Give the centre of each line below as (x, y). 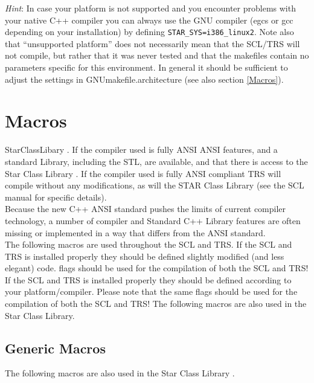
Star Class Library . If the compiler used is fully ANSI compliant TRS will (143, 173)
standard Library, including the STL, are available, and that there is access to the (156, 161)
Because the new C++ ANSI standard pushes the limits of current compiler (146, 209)
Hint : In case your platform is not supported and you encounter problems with (150, 8)
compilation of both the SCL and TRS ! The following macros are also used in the (156, 304)
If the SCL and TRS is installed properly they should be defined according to (148, 279)
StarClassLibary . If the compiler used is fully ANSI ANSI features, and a (141, 150)
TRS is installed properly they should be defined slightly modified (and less (145, 256)
